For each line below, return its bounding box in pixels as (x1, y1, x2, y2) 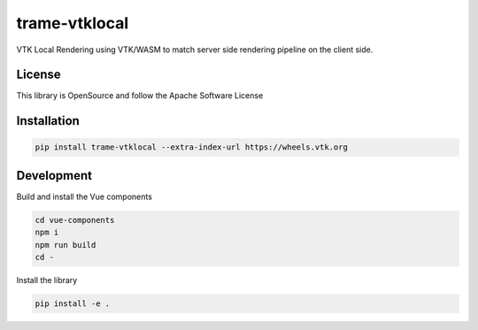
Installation (16, 113, 80, 128)
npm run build (35, 240, 96, 249)
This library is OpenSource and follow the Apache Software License (16, 90, 264, 101)
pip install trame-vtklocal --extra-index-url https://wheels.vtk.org (35, 142, 349, 152)
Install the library (16, 275, 78, 286)
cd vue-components (35, 215, 115, 225)
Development (16, 168, 93, 183)
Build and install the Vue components (16, 191, 152, 202)
